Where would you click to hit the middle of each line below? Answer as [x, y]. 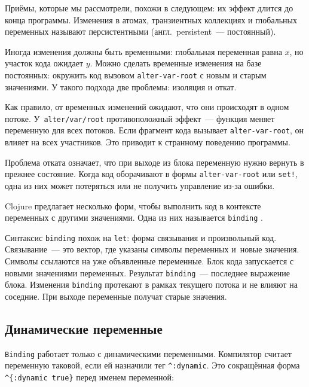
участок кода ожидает [44, 63]
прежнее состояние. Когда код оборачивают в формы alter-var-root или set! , [151, 174]
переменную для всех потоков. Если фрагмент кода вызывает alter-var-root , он [154, 130]
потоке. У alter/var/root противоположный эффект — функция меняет [140, 118]
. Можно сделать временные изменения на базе [176, 63]
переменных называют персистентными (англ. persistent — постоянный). [140, 31]
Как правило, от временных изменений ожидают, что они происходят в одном [147, 107]
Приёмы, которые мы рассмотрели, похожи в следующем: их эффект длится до [149, 8]
